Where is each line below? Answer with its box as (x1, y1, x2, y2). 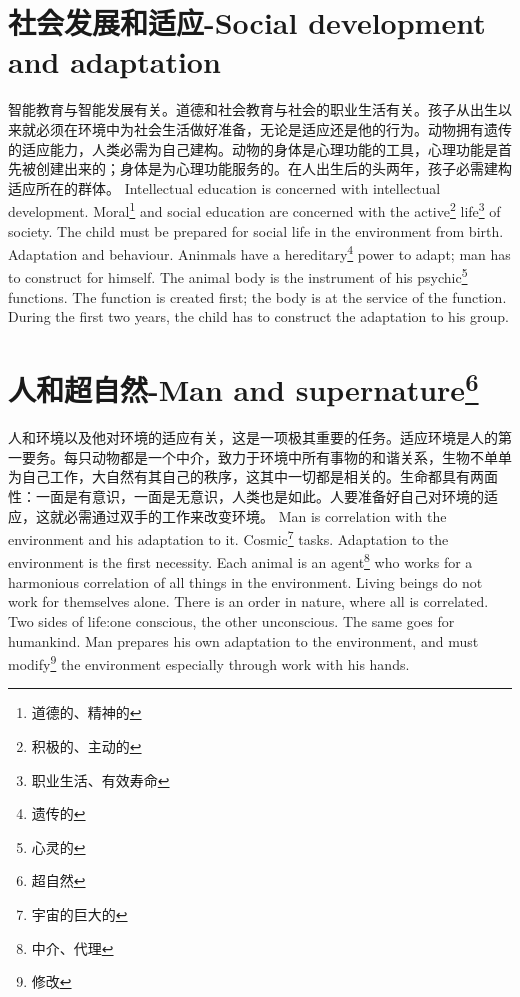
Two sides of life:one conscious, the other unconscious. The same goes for (8, 610, 455, 631)
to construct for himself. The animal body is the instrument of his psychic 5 (8, 264, 468, 288)
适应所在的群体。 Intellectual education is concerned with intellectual (8, 177, 441, 198)
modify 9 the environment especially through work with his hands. (8, 651, 410, 674)
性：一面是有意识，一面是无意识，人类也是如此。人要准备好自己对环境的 (8, 486, 484, 507)
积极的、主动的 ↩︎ (31, 735, 142, 756)
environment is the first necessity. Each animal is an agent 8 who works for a (8, 549, 473, 573)
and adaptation (8, 41, 221, 82)
